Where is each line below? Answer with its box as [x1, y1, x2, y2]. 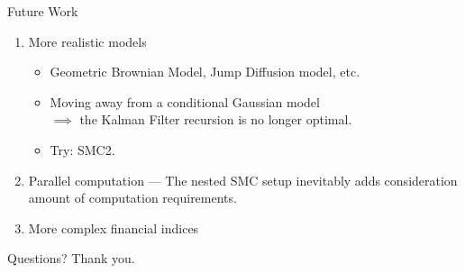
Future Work [7, 2, 78, 20]
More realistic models [28, 32, 147, 50]
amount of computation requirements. [28, 188, 237, 207]
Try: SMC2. [50, 140, 115, 159]
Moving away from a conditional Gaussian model [50, 92, 320, 111]
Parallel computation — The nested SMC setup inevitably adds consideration [28, 170, 458, 189]
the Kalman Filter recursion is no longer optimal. [79, 110, 352, 129]
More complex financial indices [28, 218, 199, 237]
